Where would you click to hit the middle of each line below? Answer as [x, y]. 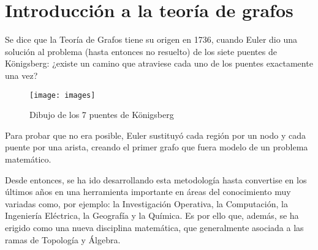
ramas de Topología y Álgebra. [63, 239]
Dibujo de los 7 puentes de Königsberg [102, 115]
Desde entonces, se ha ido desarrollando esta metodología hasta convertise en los [156, 179]
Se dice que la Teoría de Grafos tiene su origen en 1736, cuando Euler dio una [151, 39]
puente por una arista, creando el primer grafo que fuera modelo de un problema [157, 147]
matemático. [28, 159]
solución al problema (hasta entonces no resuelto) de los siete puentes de [141, 51]
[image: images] [62, 95]
